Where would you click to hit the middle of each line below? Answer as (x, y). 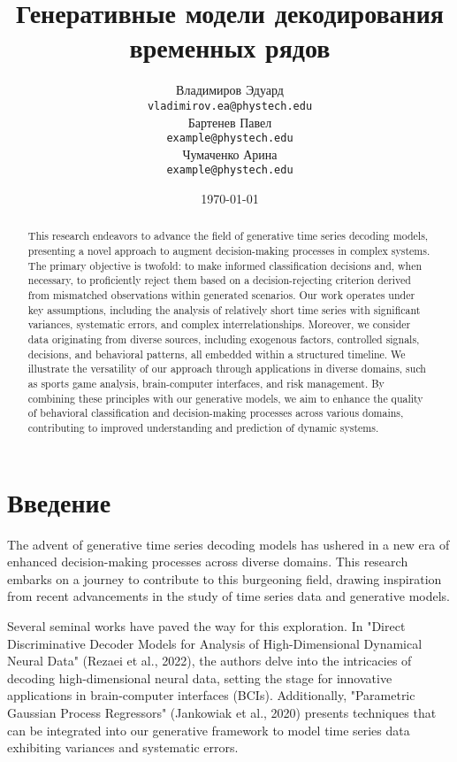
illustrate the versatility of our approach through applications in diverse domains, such (227, 369)
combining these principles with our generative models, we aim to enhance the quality (225, 398)
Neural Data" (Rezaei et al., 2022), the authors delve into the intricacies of (209, 661)
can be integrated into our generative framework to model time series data (209, 730)
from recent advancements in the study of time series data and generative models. (228, 596)
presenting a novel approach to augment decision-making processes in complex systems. (229, 251)
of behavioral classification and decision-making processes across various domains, (216, 413)
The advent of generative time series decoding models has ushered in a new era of (228, 544)
